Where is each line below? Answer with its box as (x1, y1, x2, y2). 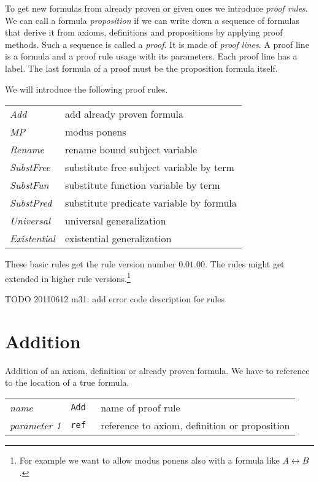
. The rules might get (204, 258, 285, 270)
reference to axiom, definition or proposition (101, 418, 290, 432)
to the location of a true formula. (5, 376, 129, 389)
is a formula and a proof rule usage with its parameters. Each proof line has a (5, 50, 298, 63)
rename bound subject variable (64, 142, 198, 157)
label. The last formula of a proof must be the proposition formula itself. (5, 61, 278, 74)
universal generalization (64, 213, 166, 228)
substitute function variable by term (64, 178, 220, 193)
